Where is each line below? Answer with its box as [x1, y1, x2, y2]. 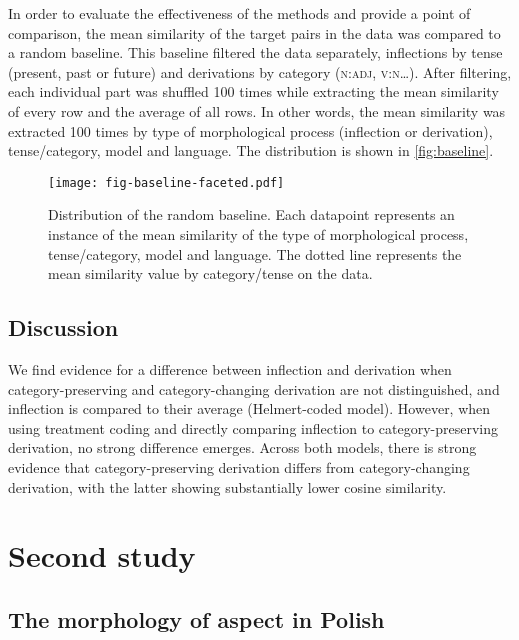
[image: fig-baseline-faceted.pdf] [48, 175, 285, 190]
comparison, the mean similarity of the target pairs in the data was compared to [8, 22, 501, 43]
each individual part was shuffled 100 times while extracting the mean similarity [8, 81, 499, 102]
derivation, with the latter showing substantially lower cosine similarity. [8, 476, 447, 497]
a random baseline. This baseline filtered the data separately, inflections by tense [8, 42, 503, 63]
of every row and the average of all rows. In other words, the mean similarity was [8, 100, 506, 121]
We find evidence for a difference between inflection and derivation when [8, 358, 452, 379]
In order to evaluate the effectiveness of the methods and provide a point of [8, 3, 471, 23]
